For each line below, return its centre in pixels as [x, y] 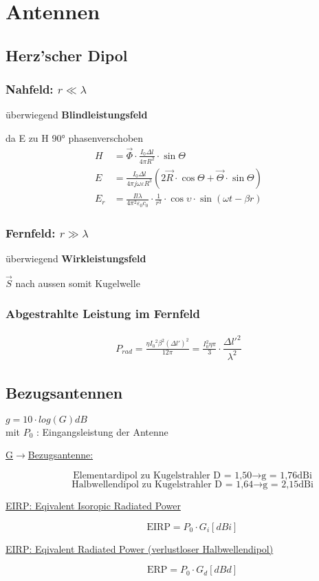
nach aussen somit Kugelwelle [78, 283]
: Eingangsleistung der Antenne [102, 431]
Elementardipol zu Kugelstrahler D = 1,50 [163, 475]
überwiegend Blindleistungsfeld [77, 115]
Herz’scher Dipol [67, 55]
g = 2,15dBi [288, 484]
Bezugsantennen [64, 392]
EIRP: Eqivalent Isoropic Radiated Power [93, 505]
